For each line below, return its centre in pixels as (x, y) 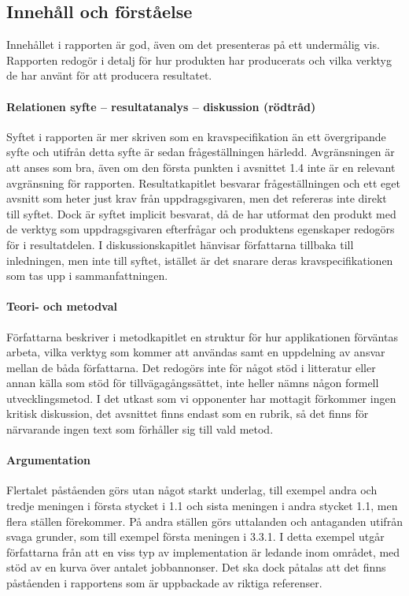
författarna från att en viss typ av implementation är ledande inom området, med (203, 551)
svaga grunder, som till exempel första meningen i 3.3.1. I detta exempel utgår (195, 536)
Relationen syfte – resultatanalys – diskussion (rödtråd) (161, 106)
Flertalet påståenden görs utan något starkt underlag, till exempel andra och (192, 490)
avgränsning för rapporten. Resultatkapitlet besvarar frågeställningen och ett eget (203, 183)
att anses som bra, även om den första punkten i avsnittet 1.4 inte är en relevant (201, 167)
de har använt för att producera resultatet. (109, 75)
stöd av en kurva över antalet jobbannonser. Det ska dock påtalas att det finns (196, 567)
